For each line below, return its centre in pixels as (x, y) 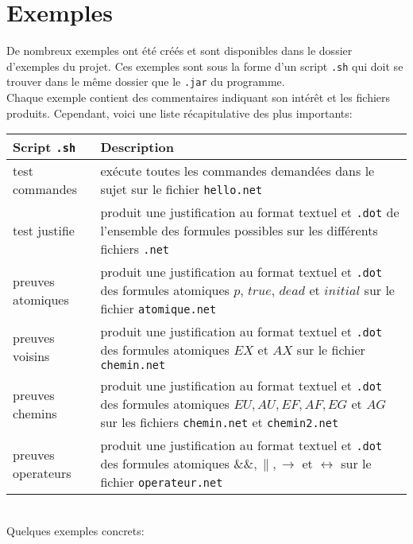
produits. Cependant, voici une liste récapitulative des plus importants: (179, 113)
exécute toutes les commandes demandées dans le (237, 171)
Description (137, 147)
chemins (35, 413)
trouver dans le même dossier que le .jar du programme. (146, 82)
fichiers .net (135, 249)
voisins (31, 356)
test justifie (44, 231)
